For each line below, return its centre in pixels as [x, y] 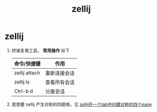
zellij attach [27, 73]
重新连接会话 [60, 73]
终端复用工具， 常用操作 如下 [41, 50]
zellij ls [22, 82]
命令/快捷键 [27, 63]
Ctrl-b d [24, 91]
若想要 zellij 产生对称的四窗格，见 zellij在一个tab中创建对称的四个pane [82, 104]
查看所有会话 [60, 82]
